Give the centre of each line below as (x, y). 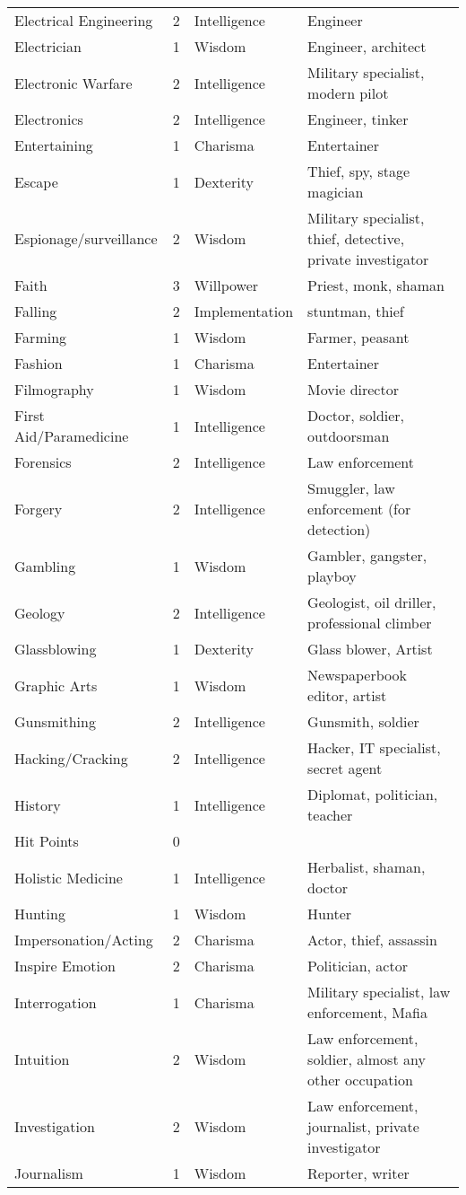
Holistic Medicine (69, 877)
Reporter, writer (358, 1173)
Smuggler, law (351, 488)
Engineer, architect (367, 46)
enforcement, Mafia (367, 1012)
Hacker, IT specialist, (374, 747)
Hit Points (47, 841)
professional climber (370, 623)
